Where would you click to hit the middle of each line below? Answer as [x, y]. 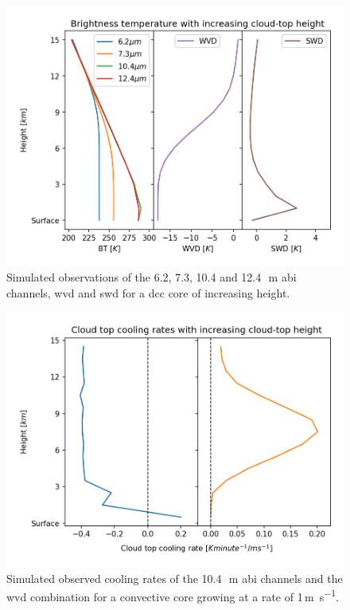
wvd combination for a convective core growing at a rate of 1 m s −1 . [173, 595]
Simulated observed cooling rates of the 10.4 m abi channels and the [175, 578]
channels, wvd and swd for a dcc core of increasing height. [148, 292]
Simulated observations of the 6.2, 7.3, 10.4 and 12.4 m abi [152, 277]
